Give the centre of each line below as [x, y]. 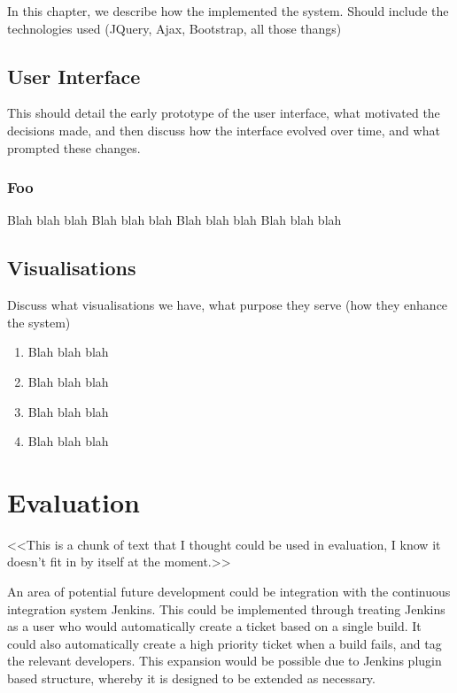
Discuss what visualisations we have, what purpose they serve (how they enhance [228, 305]
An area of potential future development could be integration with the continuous [229, 592]
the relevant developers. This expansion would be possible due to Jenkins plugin [225, 661]
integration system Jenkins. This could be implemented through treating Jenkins [226, 608]
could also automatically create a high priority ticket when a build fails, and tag [225, 643]
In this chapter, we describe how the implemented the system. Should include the [228, 11]
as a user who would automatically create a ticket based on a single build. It [214, 626]
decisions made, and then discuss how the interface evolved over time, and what [224, 130]
